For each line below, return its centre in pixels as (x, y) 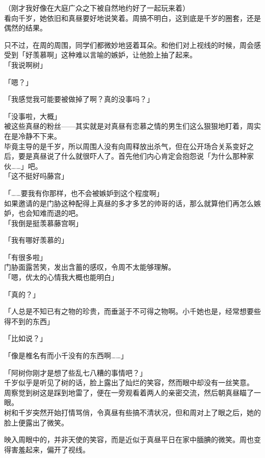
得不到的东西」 (29, 321)
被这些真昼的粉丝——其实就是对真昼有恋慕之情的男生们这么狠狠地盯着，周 (129, 126)
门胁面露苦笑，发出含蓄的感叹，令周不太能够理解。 (90, 267)
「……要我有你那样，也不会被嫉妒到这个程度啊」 (84, 193)
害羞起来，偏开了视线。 (50, 449)
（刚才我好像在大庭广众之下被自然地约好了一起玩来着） (97, 8)
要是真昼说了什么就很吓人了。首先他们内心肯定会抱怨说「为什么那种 (132, 156)
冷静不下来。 (39, 136)
